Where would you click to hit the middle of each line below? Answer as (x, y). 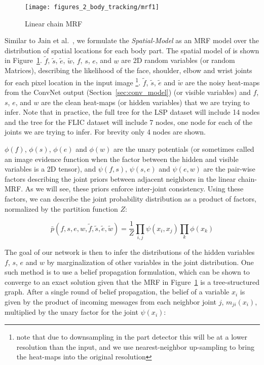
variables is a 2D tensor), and (50, 169)
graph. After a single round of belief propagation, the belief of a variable (117, 292)
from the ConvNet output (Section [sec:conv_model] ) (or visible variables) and (128, 92)
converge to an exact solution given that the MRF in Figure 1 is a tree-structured (132, 281)
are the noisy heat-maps (222, 82)
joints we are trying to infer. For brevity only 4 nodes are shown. (105, 132)
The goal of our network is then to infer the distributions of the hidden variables (130, 252)
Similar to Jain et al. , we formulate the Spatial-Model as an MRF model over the (132, 40)
